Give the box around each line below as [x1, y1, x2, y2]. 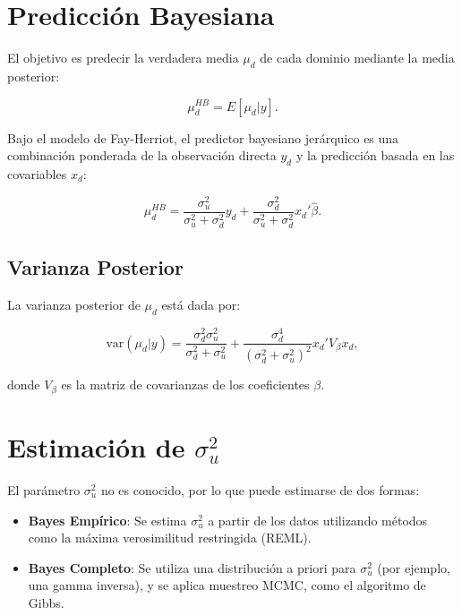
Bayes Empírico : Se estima [28, 510, 187, 529]
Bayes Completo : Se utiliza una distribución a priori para [28, 558, 356, 577]
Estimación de [7, 429, 185, 466]
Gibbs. [28, 594, 64, 611]
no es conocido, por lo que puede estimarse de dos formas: [100, 481, 420, 500]
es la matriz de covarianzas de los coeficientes [61, 375, 310, 394]
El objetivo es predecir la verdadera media [7, 48, 239, 67]
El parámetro [7, 481, 81, 500]
